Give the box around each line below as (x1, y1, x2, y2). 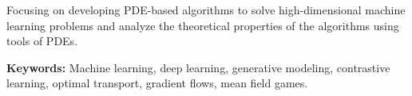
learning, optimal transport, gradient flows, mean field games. (6, 75, 308, 91)
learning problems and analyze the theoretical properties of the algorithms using (6, 17, 399, 33)
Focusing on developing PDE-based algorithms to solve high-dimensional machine (6, 2, 406, 17)
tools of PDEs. (6, 33, 78, 49)
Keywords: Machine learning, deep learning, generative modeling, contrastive (6, 59, 390, 75)
